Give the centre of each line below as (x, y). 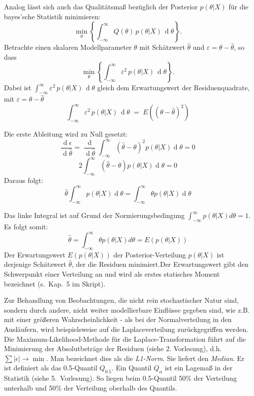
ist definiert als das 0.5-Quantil (51, 368)
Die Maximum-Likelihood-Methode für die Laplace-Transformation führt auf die (125, 339)
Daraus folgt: (24, 180)
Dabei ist (18, 88)
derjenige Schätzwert (35, 264)
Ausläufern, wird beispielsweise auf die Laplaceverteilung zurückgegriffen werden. (126, 329)
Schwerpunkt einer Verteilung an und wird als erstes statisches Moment (112, 274)
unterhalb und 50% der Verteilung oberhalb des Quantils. (91, 387)
